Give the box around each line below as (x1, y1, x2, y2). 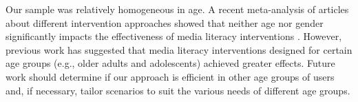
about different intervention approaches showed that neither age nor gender (6, 15, 324, 30)
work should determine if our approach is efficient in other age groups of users (6, 69, 335, 83)
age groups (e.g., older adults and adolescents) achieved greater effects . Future (6, 56, 335, 70)
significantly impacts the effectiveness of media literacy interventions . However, (6, 29, 342, 43)
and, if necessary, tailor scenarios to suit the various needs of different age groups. (6, 83, 350, 97)
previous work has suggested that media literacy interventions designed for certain (6, 42, 352, 57)
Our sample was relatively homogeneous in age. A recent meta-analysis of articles (6, 2, 349, 16)
